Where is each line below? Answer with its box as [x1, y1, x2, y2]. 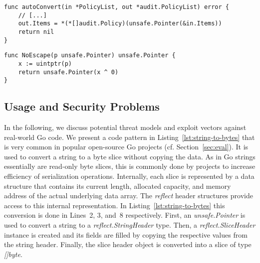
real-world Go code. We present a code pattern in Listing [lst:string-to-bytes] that [4, 131, 255, 142]
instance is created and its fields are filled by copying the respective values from [4, 229, 248, 240]
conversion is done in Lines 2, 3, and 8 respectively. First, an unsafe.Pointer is [4, 210, 246, 220]
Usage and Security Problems [4, 99, 160, 114]
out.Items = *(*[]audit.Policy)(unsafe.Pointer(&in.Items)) [18, 20, 222, 27]
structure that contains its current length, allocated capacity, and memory [4, 180, 231, 191]
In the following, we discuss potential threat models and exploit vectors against [4, 122, 247, 132]
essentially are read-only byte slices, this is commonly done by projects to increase [4, 161, 256, 171]
